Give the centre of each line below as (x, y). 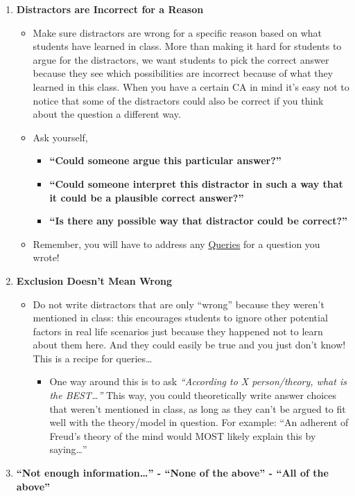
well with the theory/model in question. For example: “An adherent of (199, 422)
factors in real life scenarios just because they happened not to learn (178, 331)
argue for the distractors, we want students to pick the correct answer (181, 59)
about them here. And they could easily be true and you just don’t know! (189, 345)
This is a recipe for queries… (93, 358)
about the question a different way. (107, 114)
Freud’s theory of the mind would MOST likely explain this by (183, 435)
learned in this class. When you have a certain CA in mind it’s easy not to (191, 86)
